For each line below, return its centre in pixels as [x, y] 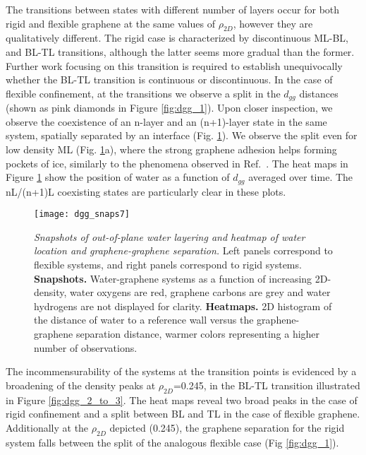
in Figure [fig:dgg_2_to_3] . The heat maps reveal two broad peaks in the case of [182, 400]
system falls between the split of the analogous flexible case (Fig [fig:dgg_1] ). [172, 442]
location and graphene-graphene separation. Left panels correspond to [183, 250]
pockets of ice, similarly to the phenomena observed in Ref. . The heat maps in [177, 163]
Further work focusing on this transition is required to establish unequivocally [174, 65]
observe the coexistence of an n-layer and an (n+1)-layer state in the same [166, 121]
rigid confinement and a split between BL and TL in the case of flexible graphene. [183, 414]
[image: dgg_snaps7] [82, 214]
